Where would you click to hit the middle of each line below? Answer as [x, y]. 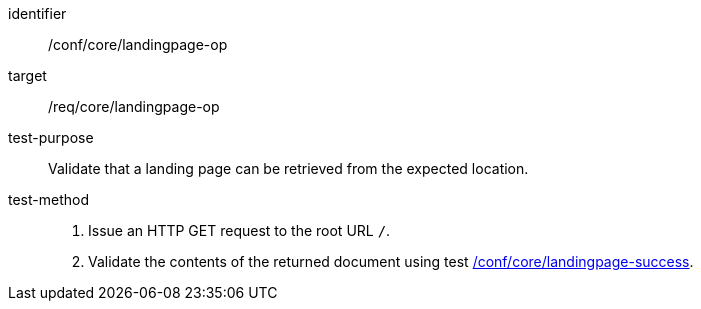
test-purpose [51, 137]
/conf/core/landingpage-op [138, 44]
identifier [37, 13]
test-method [48, 199]
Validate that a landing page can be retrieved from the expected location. [288, 168]
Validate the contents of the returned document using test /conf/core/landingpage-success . [391, 261]
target [27, 75]
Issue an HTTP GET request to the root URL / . [239, 230]
